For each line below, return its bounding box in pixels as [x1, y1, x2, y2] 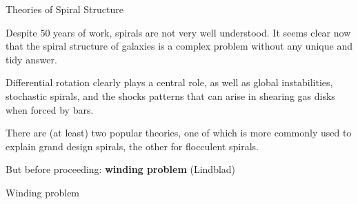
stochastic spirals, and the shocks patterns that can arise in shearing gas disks [6, 88, 335, 103]
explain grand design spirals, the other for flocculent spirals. [6, 139, 259, 153]
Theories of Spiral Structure [6, 2, 123, 16]
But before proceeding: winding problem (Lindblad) [6, 162, 236, 176]
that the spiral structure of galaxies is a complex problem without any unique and [6, 39, 352, 53]
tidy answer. [6, 52, 57, 66]
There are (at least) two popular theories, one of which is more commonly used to [6, 125, 352, 140]
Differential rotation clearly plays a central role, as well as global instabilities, [6, 75, 333, 90]
